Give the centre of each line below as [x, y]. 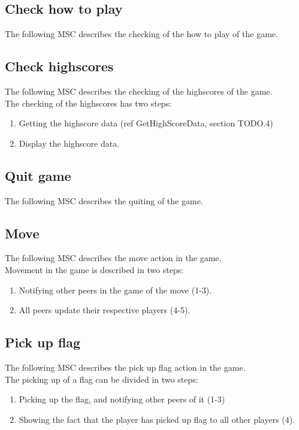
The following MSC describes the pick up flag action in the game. [125, 367]
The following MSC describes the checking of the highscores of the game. [139, 91]
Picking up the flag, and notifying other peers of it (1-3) [122, 399]
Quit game [38, 175]
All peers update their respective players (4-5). [105, 310]
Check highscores [59, 66]
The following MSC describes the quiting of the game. [104, 200]
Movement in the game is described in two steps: [94, 269]
